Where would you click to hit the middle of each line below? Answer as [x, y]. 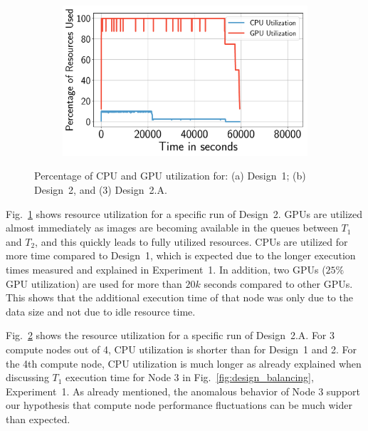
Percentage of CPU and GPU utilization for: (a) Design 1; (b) [170, 176]
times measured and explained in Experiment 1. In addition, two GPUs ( [166, 269]
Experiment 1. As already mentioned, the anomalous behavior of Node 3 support [183, 391]
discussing [27, 377]
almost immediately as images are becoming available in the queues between [172, 228]
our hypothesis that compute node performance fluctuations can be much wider [179, 405]
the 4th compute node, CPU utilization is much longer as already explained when [184, 363]
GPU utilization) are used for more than [94, 283]
